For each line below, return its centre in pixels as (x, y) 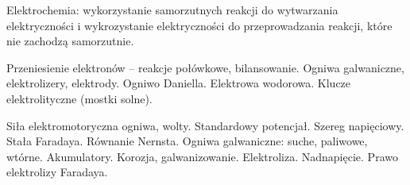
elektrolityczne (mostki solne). (79, 98)
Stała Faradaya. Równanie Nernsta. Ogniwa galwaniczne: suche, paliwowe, (187, 141)
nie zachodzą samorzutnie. (70, 41)
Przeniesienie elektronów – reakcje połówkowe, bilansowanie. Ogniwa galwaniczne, (205, 67)
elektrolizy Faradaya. (57, 172)
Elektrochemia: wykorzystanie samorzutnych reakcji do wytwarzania (172, 10)
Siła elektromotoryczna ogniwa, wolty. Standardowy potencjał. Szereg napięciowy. (205, 125)
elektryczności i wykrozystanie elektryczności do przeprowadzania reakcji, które (199, 25)
